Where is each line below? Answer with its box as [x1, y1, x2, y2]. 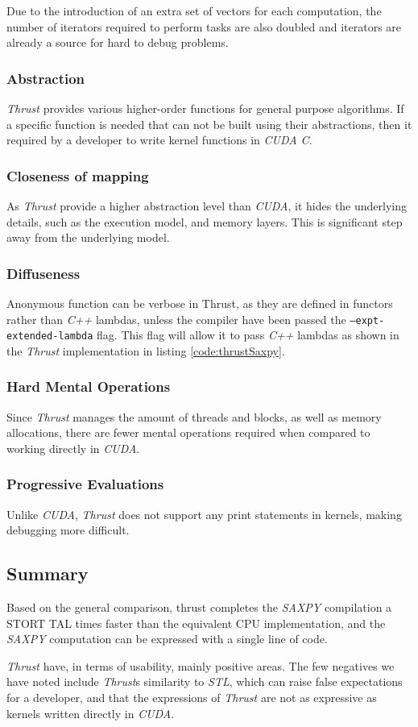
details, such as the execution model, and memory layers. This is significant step [6, 213, 403, 230]
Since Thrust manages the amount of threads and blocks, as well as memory [6, 408, 382, 425]
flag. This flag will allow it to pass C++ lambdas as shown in [97, 326, 399, 343]
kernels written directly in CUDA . [6, 704, 175, 721]
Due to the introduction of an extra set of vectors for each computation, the [6, 2, 382, 19]
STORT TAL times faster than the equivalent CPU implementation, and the [6, 614, 386, 631]
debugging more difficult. [6, 521, 130, 538]
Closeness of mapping [6, 165, 149, 185]
